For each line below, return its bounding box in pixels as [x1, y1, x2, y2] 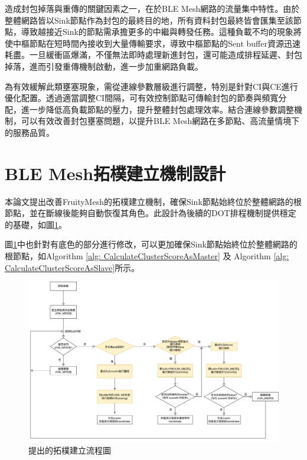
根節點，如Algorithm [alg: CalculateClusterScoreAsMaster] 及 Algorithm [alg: [5, 250, 289, 262]
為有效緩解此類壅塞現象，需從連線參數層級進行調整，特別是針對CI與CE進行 [5, 80, 298, 92]
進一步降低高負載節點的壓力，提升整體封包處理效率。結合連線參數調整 [21, 103, 294, 115]
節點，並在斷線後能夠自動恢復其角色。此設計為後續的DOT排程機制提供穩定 [5, 207, 296, 219]
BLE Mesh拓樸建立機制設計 [5, 161, 226, 185]
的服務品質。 [5, 126, 54, 138]
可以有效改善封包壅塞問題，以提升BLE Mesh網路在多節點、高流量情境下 [21, 115, 300, 127]
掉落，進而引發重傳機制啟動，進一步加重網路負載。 [5, 60, 203, 72]
